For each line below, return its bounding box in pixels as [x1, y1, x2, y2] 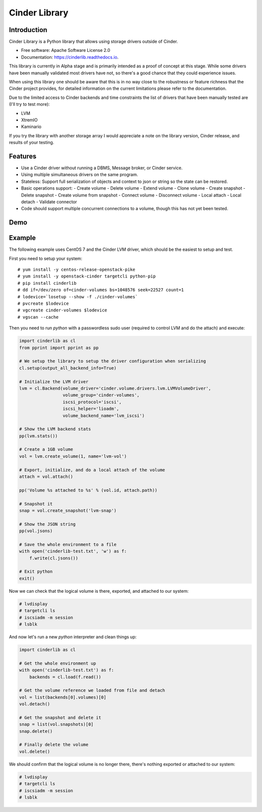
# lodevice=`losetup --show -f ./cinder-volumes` [17, 294, 138, 299]
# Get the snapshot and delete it [19, 715, 101, 720]
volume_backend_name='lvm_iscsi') [62, 413, 145, 418]
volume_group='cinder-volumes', [62, 392, 140, 398]
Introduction [9, 26, 48, 34]
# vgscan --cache [17, 314, 59, 320]
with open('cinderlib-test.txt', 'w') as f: [19, 549, 127, 554]
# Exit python [19, 569, 53, 574]
